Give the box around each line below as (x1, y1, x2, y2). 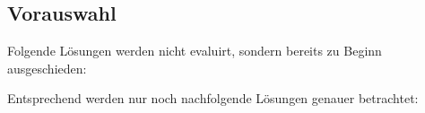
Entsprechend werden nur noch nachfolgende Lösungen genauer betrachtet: (7, 89, 419, 108)
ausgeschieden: (7, 58, 87, 77)
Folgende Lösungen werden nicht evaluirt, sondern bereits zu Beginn (7, 41, 382, 60)
